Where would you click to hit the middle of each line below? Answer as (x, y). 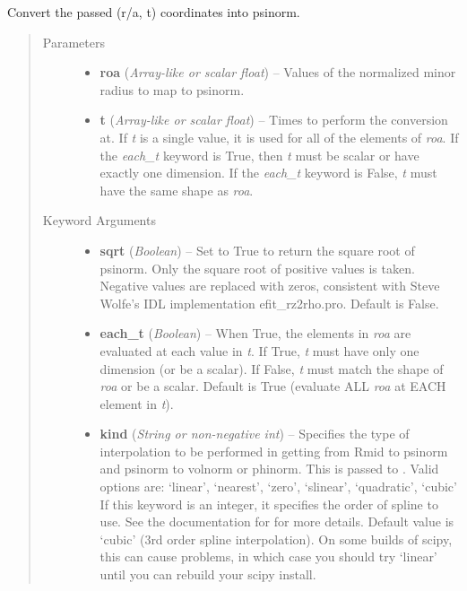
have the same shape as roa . (177, 190)
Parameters (74, 42)
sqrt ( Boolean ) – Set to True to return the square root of (257, 250)
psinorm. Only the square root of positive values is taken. (257, 268)
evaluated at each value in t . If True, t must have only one (259, 350)
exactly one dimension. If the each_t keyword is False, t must (268, 173)
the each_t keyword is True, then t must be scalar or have (259, 155)
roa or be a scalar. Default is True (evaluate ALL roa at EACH (273, 386)
